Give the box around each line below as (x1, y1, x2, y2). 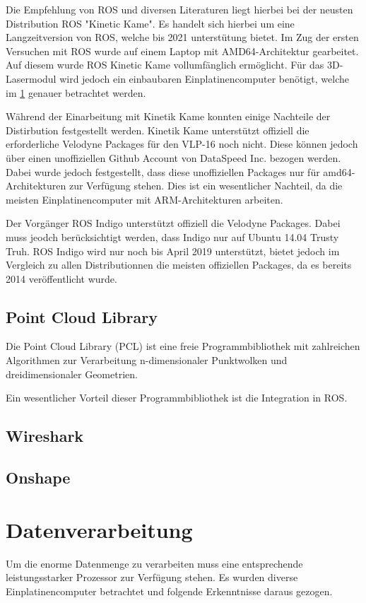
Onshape (6, 467, 71, 488)
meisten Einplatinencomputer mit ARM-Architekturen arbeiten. (6, 192, 283, 206)
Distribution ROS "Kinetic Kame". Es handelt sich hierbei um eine (6, 16, 295, 30)
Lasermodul (6, 71, 57, 86)
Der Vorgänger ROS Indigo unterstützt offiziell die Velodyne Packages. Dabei (6, 216, 341, 230)
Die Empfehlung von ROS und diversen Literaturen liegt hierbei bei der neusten (6, 2, 353, 16)
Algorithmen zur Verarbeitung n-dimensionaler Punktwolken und (6, 353, 288, 368)
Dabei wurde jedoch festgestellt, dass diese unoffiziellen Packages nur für (6, 164, 320, 179)
